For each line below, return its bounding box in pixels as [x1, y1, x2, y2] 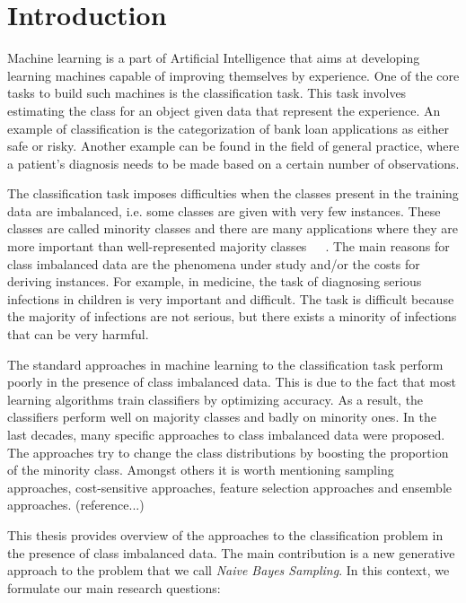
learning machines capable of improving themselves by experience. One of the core [7, 66, 460, 84]
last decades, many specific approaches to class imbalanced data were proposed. [7, 425, 445, 443]
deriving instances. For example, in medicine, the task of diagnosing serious [7, 272, 422, 291]
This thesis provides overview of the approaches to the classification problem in [7, 525, 444, 544]
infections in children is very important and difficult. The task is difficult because [7, 289, 454, 308]
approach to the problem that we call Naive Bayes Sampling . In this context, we [7, 561, 450, 580]
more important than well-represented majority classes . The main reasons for [7, 237, 450, 256]
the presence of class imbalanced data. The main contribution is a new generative [7, 543, 455, 562]
